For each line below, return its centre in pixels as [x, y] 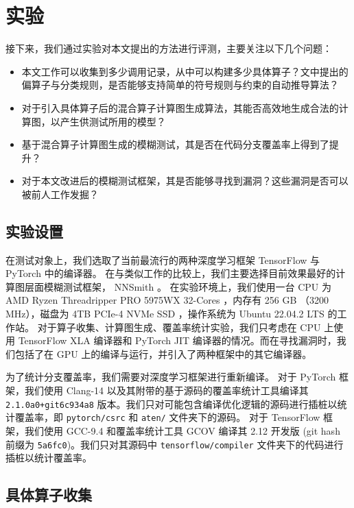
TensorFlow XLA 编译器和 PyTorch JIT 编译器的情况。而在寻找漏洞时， [177, 340]
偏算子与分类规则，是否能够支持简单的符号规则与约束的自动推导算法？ [180, 85]
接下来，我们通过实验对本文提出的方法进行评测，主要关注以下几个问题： [169, 48]
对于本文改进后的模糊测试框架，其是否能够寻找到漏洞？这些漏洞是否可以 [185, 181]
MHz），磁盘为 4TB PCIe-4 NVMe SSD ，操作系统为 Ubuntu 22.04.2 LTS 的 [172, 314]
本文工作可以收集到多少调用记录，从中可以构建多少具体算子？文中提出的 [185, 71]
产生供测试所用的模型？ [113, 121]
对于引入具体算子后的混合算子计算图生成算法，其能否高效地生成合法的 [180, 107]
